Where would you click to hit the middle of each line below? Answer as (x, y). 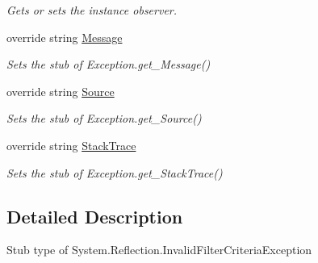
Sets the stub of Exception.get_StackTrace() (115, 172)
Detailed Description (95, 216)
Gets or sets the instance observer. (92, 10)
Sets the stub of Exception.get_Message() (109, 64)
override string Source (61, 91)
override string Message (65, 37)
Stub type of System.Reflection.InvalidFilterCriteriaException (159, 250)
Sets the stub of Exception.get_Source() (104, 118)
